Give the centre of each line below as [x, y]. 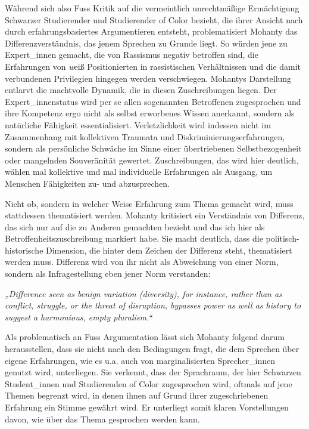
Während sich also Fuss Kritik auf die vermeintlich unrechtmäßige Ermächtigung [152, 8]
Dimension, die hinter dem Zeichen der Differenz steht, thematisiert [169, 250]
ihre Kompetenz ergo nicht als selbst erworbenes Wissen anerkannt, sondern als [150, 113]
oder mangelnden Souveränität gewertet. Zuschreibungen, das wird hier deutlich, [152, 160]
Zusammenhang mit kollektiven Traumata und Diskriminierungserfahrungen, [145, 136]
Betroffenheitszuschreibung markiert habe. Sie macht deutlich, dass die [134, 238]
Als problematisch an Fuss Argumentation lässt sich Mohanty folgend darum [145, 337]
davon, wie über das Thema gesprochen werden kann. [102, 419]
